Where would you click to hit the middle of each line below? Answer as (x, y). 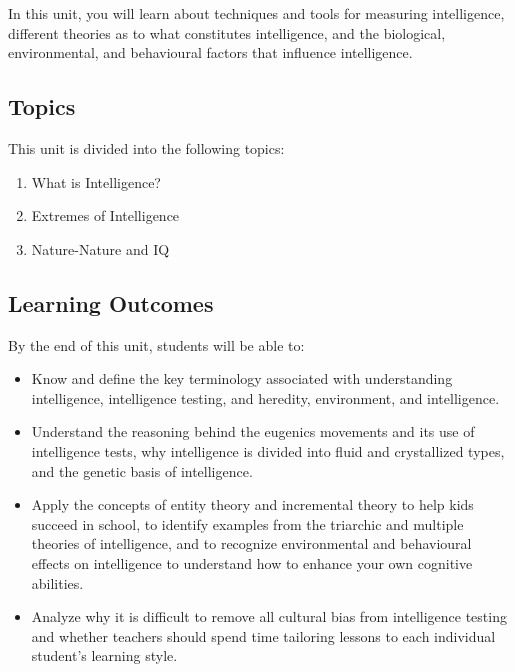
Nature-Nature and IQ (100, 248)
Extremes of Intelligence (105, 215)
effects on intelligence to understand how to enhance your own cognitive (252, 562)
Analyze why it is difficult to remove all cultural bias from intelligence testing (269, 616)
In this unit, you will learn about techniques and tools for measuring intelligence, (256, 13)
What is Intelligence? (96, 181)
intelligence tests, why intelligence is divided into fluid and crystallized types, (268, 450)
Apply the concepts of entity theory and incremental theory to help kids (252, 504)
